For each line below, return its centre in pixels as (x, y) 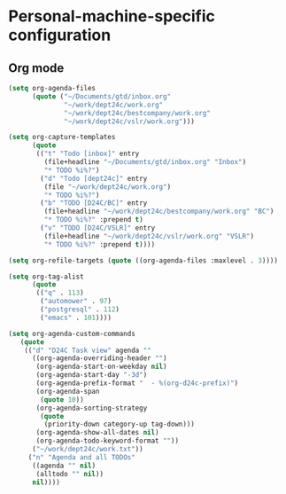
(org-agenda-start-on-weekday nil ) (101, 367)
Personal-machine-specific (112, 16)
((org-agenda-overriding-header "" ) (99, 358)
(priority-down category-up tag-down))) (120, 424)
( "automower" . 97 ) (76, 302)
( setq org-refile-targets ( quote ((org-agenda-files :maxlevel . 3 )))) (143, 260)
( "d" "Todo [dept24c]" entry (94, 178)
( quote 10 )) (62, 400)
